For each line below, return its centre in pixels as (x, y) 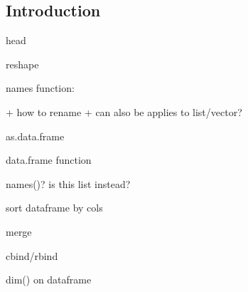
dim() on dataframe (49, 280)
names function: (40, 88)
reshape (22, 64)
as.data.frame (35, 136)
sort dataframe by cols (54, 208)
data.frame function (49, 160)
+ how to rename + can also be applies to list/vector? (124, 111)
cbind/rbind (32, 255)
